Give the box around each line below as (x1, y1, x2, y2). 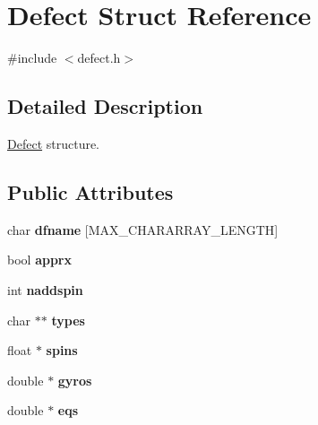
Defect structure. (7, 134, 100, 152)
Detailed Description (7, 92, 203, 120)
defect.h (77, 48, 121, 67)
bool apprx (7, 250, 72, 269)
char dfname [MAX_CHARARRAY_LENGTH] (7, 220, 279, 239)
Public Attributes (7, 178, 174, 205)
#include (7, 48, 57, 67)
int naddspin (7, 280, 83, 299)
